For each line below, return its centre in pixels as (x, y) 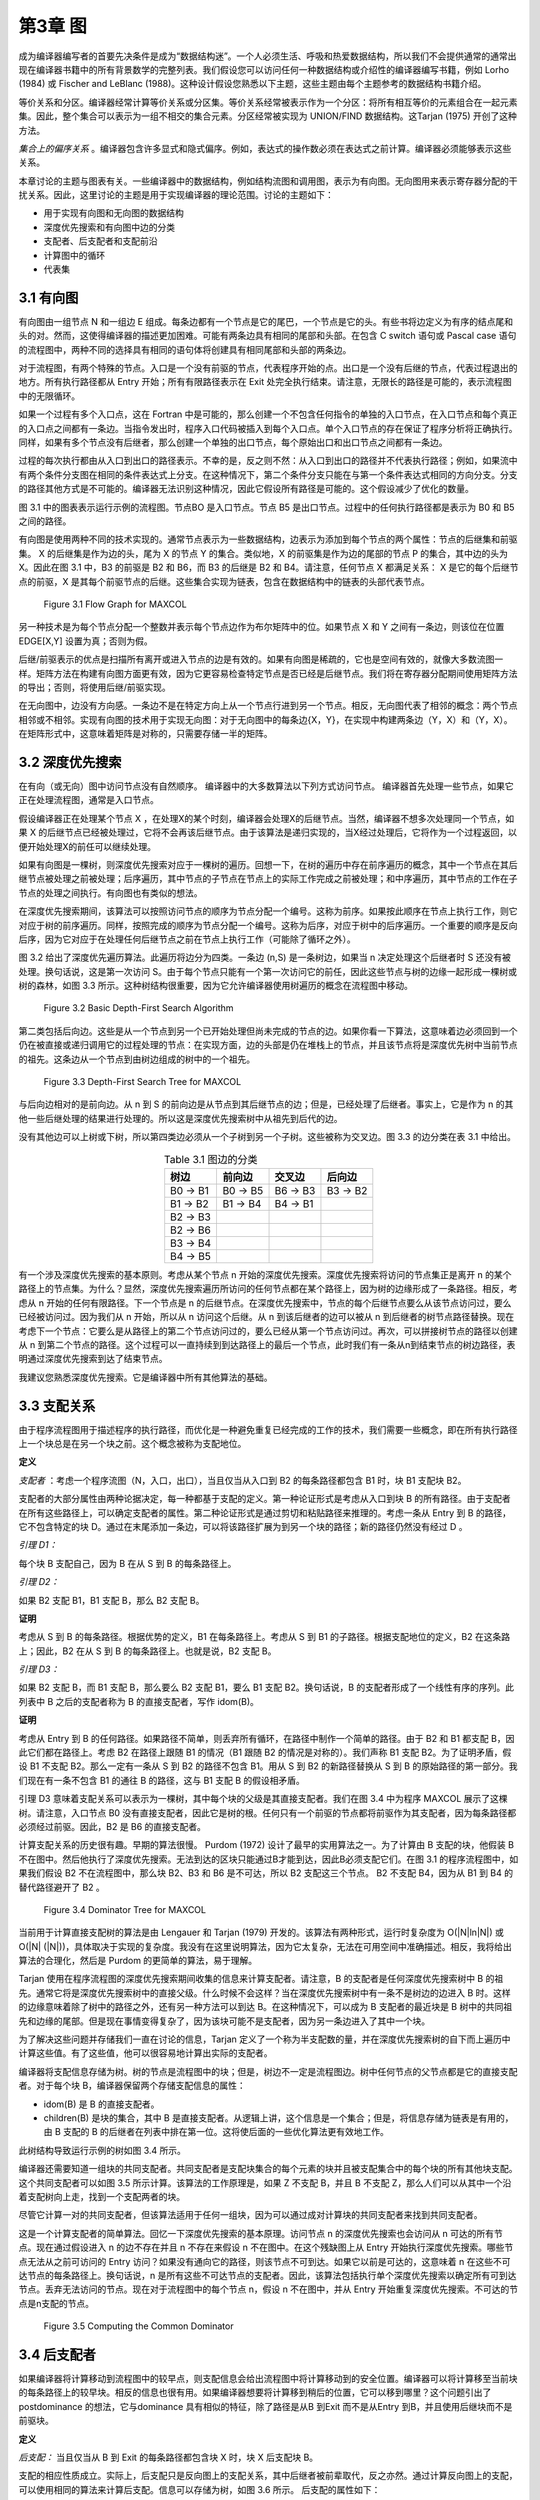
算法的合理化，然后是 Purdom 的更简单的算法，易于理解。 (138, 1961)
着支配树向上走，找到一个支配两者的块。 (101, 2196)
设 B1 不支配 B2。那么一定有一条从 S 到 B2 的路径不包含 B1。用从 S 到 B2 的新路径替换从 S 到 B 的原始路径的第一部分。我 (268, 1766)
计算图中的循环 (74, 255)
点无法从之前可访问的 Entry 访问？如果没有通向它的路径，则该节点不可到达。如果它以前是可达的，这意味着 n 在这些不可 (264, 2261)
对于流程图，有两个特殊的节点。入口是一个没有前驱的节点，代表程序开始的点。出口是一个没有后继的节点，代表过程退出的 (268, 368)
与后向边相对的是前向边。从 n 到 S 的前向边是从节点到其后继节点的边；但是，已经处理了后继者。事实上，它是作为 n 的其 (266, 1104)
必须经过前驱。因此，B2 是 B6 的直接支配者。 (112, 1826)
